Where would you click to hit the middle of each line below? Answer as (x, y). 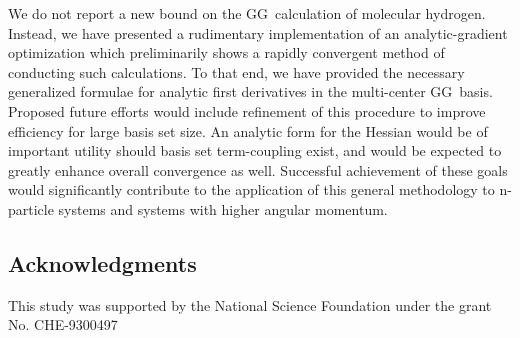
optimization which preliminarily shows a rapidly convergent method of (226, 52)
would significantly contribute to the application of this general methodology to (251, 189)
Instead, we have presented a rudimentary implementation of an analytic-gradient (258, 32)
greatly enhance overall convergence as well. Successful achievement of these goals (258, 169)
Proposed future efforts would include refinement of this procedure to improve (247, 110)
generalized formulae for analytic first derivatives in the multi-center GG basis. (250, 91)
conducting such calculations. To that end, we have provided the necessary (236, 71)
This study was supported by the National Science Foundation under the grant (250, 304)
